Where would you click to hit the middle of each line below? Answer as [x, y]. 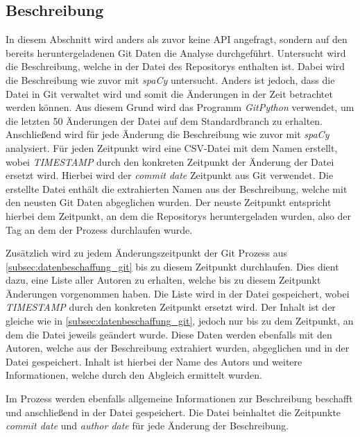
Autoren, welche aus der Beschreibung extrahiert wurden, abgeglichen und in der [178, 348]
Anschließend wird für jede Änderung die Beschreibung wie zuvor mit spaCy [168, 134]
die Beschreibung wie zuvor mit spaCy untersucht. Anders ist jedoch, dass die [170, 79]
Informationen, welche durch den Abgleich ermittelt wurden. [134, 375]
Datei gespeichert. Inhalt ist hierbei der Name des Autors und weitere [154, 361]
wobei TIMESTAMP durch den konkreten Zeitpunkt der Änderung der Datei [170, 161]
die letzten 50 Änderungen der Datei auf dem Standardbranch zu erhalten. [164, 120]
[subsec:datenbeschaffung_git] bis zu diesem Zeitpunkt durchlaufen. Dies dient [172, 266]
